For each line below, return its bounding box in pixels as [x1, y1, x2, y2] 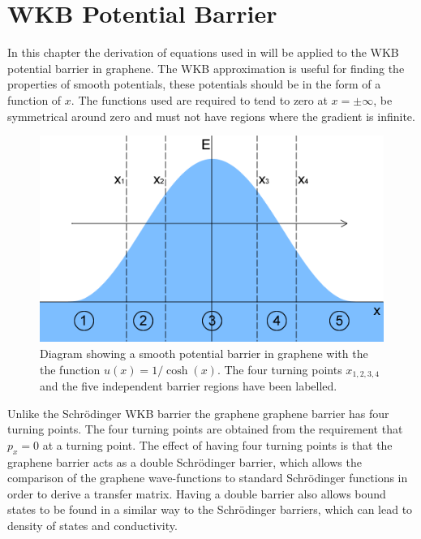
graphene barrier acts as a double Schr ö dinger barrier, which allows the [7, 453, 362, 470]
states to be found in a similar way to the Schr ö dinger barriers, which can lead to [7, 501, 413, 518]
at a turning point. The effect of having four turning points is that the [42, 436, 393, 453]
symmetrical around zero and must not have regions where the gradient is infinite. [7, 107, 415, 124]
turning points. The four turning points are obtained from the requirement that [7, 420, 403, 438]
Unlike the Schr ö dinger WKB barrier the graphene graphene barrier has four [7, 404, 389, 421]
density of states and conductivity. [7, 517, 178, 534]
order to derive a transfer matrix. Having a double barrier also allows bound [7, 485, 386, 502]
